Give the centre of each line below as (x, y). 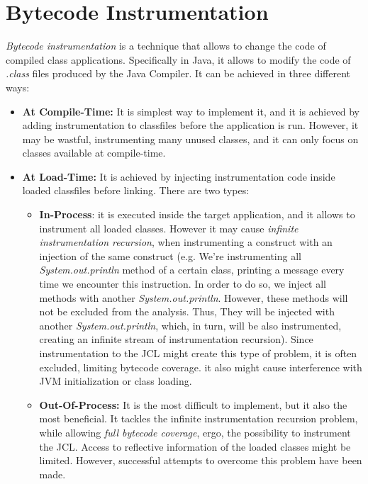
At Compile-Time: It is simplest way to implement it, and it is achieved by (191, 111)
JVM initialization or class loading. (116, 381)
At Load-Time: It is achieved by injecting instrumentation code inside (179, 176)
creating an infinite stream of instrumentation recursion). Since (176, 339)
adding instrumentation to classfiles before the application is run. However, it (190, 125)
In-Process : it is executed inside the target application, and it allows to (197, 214)
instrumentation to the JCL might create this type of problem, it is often (198, 353)
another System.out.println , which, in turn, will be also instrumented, (190, 325)
